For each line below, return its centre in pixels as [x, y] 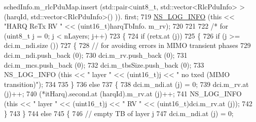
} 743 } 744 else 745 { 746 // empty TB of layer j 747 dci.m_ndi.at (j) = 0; [119, 113]
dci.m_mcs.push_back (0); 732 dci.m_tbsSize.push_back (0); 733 [104, 64]
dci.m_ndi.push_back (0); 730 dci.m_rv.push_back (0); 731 [96, 55]
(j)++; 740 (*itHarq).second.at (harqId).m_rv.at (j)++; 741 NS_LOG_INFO [123, 94]
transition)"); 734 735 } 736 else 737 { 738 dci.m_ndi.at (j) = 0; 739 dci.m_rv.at [127, 84]
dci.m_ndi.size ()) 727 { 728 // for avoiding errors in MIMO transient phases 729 [128, 45]
